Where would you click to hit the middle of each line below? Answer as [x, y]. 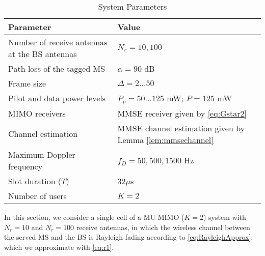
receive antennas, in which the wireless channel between [163, 227]
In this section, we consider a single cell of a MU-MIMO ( [94, 217]
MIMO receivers [37, 113]
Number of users [37, 195]
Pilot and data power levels [57, 98]
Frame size [27, 83]
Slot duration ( [35, 181]
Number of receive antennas [58, 42]
